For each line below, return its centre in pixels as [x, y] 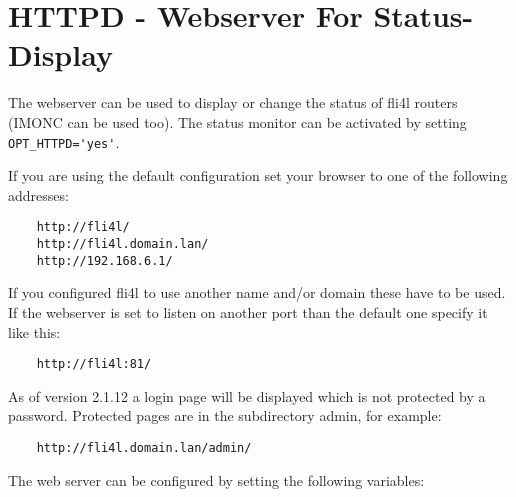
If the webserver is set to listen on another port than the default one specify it [248, 311]
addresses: [38, 194]
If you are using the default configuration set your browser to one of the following [258, 175]
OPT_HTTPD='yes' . [64, 141]
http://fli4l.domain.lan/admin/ [144, 447]
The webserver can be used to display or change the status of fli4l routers [233, 102]
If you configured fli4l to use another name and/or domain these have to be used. [257, 292]
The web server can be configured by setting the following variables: [216, 479]
